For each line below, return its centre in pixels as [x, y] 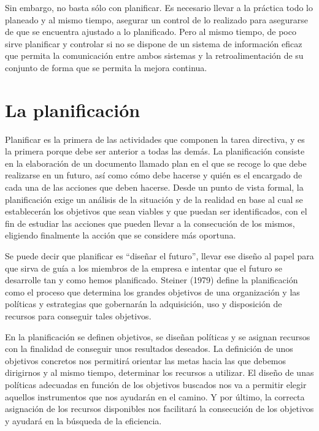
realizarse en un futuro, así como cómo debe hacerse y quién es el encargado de [154, 175]
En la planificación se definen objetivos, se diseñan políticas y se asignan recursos [158, 336]
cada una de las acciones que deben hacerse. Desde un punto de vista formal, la [154, 187]
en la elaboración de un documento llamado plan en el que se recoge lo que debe [156, 163]
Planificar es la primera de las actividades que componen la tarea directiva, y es [155, 139]
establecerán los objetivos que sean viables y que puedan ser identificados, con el [156, 211]
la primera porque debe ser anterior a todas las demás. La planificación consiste [155, 151]
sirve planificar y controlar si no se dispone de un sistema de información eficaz [154, 43]
